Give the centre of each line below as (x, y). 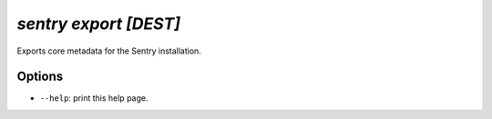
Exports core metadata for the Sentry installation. (109, 51)
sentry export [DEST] (99, 24)
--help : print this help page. (94, 98)
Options (40, 77)
